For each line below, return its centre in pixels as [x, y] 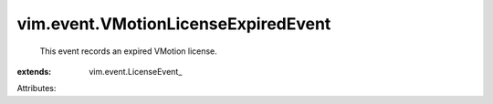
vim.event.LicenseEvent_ [136, 71]
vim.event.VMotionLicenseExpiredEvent [174, 24]
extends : [34, 71]
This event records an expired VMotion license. [129, 51]
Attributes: [37, 88]
